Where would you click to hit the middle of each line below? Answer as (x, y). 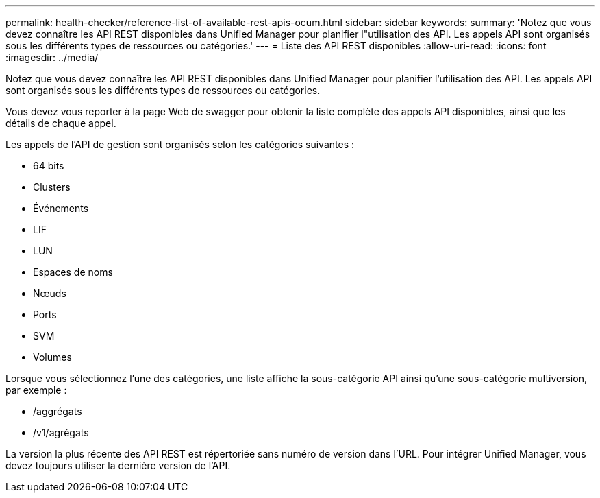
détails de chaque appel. (61, 123)
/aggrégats (58, 411)
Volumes (52, 357)
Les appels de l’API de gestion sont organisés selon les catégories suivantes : (180, 144)
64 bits (49, 166)
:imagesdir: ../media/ (52, 57)
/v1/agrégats (61, 432)
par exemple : (36, 390)
